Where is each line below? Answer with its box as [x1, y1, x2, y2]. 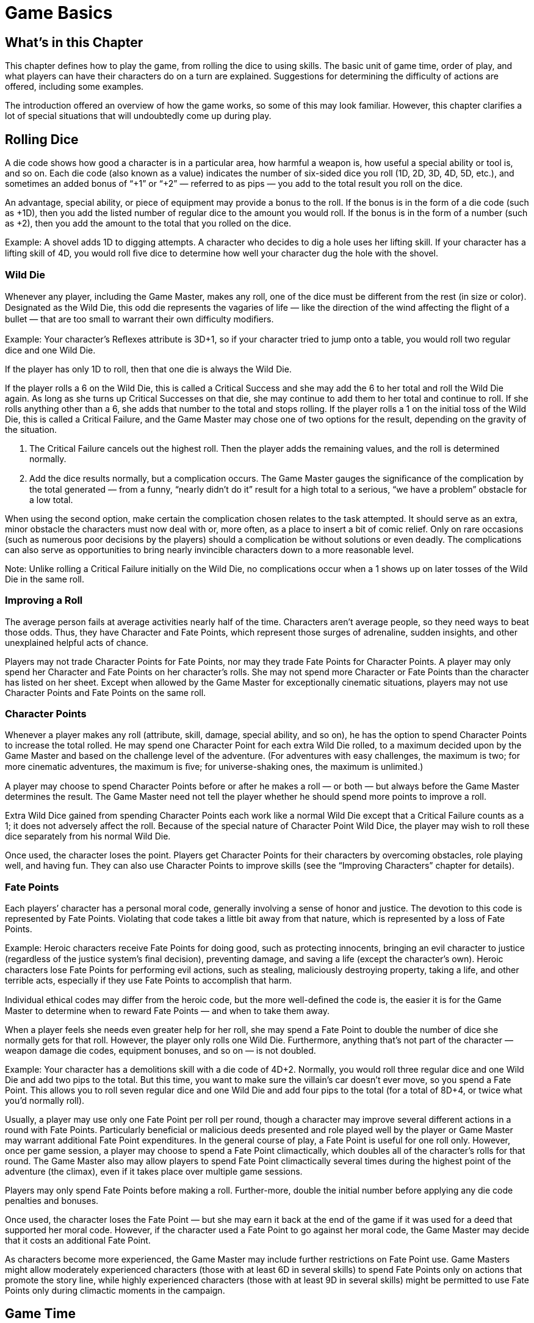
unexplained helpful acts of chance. [5, 637, 149, 648]
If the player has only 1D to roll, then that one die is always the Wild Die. [5, 363, 292, 374]
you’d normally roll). [5, 1095, 85, 1106]
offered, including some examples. [5, 81, 144, 92]
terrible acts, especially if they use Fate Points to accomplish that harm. [5, 975, 292, 986]
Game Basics [5, 2, 113, 23]
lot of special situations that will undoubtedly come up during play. [5, 111, 272, 121]
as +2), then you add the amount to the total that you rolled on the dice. [5, 218, 291, 229]
